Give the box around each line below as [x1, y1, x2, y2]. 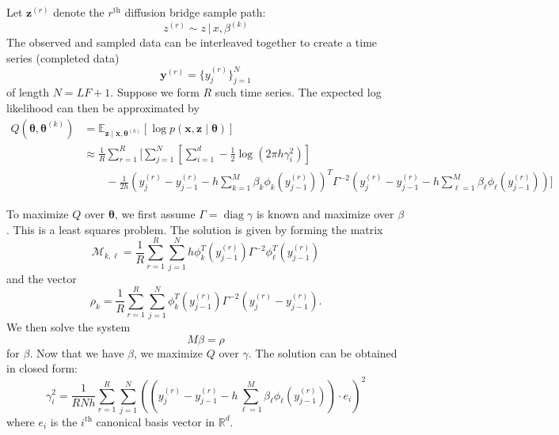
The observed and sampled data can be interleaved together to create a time [6, 34, 378, 51]
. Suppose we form [110, 84, 200, 100]
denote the [53, 4, 105, 20]
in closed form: [6, 360, 78, 376]
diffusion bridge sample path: [124, 4, 266, 20]
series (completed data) [6, 49, 120, 66]
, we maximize [133, 344, 203, 361]
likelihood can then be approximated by [6, 100, 200, 116]
